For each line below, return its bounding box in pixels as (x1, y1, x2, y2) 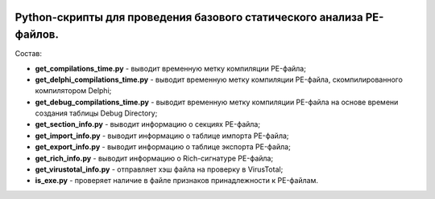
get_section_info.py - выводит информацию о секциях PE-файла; (35, 120, 261, 129)
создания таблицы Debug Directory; (35, 108, 158, 118)
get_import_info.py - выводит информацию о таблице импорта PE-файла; (35, 131, 289, 140)
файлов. (14, 28, 60, 42)
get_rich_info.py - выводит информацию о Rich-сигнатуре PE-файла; (35, 153, 274, 163)
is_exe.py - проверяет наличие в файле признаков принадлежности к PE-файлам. (35, 176, 318, 185)
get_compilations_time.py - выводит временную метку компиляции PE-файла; (35, 63, 306, 73)
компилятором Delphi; (35, 86, 112, 95)
